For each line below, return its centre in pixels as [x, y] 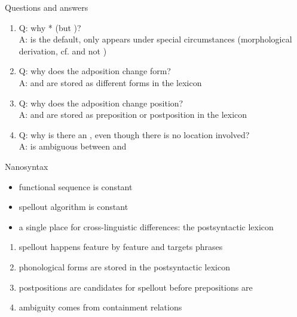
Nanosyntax [27, 166]
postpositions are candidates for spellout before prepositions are [136, 287]
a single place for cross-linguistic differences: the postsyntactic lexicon [146, 226]
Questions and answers [47, 7]
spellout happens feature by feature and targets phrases [121, 247]
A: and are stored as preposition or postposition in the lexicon [133, 115]
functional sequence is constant [76, 186]
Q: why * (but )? [50, 27]
